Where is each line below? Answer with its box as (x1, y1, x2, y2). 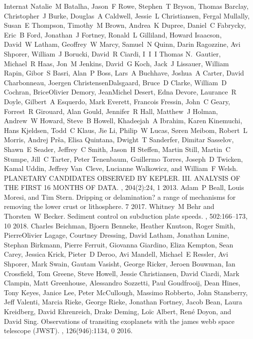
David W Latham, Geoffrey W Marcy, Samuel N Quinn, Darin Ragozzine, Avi (4, 39, 241, 49)
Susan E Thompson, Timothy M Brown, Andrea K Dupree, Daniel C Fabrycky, (4, 20, 246, 30)
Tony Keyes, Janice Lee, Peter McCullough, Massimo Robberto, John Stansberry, (4, 287, 248, 297)
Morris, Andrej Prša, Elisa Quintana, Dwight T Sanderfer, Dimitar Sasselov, (4, 134, 234, 145)
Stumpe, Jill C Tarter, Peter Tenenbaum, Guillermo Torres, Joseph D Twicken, (4, 153, 243, 164)
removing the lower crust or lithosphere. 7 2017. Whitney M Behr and (4, 201, 214, 211)
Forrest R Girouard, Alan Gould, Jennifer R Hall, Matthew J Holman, (4, 106, 218, 116)
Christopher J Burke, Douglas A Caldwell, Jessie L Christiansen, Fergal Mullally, (4, 10, 250, 20)
